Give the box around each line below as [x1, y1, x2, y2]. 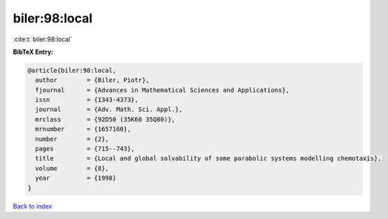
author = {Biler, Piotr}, [35, 76, 150, 84]
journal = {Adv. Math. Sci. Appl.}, [35, 106, 183, 113]
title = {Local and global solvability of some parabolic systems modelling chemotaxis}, [35, 155, 382, 162]
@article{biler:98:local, [27, 66, 117, 74]
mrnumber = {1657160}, [35, 125, 131, 133]
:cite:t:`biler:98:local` [13, 35, 73, 43]
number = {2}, [35, 135, 110, 143]
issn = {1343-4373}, [35, 96, 139, 104]
